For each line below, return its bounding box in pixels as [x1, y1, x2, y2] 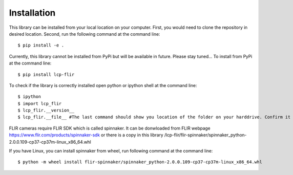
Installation [9, 7, 56, 18]
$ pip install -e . [18, 43, 64, 48]
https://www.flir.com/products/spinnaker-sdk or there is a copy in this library [9, 132, 164, 138]
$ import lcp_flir [18, 101, 62, 106]
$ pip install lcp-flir [18, 71, 75, 77]
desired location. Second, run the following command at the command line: [9, 31, 161, 37]
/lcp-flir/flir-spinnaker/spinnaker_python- [164, 132, 247, 138]
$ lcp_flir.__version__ [18, 108, 75, 113]
